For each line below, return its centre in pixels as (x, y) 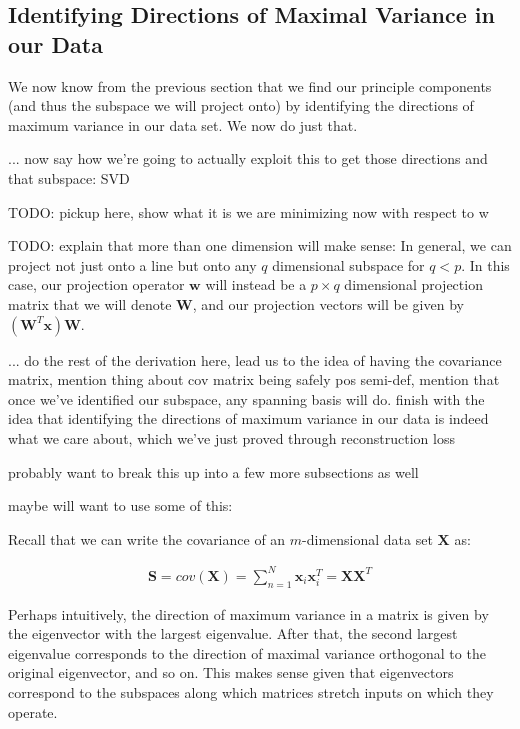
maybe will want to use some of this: (120, 505)
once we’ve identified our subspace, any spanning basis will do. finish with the (246, 398)
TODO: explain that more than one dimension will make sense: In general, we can (260, 245)
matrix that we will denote (90, 303)
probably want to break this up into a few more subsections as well (213, 471)
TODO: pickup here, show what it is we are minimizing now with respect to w (248, 211)
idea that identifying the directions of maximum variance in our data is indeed (248, 418)
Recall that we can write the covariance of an (147, 538)
